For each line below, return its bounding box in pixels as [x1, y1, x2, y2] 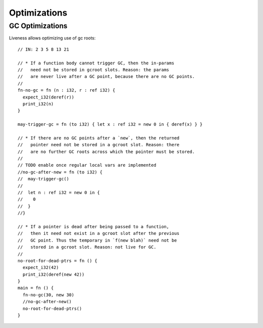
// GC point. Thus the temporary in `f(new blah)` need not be [18, 237, 177, 243]
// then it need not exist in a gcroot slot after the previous [18, 231, 180, 236]
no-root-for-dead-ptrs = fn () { [18, 258, 97, 263]
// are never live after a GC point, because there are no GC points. [18, 74, 195, 79]
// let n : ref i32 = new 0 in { [18, 190, 100, 195]
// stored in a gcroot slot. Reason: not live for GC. [18, 244, 157, 250]
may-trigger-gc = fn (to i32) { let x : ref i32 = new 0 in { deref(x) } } [18, 122, 203, 127]
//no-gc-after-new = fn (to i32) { [18, 169, 103, 175]
